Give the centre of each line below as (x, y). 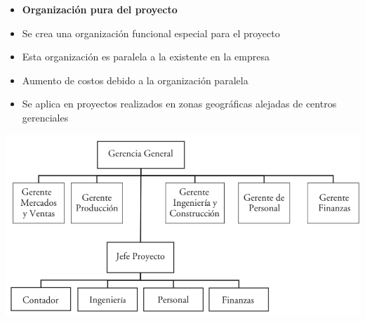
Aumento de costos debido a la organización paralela (135, 80)
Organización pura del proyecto (100, 9)
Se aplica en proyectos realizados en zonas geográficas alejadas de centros (179, 104)
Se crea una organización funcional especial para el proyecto (151, 33)
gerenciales (45, 117)
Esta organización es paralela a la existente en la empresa (146, 57)
